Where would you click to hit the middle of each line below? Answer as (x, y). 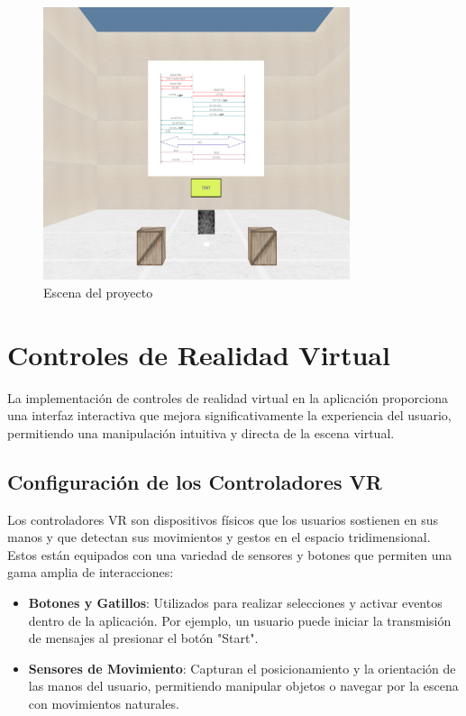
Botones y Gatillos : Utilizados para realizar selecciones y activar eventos (235, 603)
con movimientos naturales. (104, 704)
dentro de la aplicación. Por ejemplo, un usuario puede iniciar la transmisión (240, 620)
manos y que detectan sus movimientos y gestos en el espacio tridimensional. (219, 537)
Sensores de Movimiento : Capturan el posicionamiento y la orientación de (242, 668)
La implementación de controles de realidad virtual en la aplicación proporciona (228, 397)
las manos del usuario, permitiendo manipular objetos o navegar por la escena (243, 686)
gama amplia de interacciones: (91, 572)
